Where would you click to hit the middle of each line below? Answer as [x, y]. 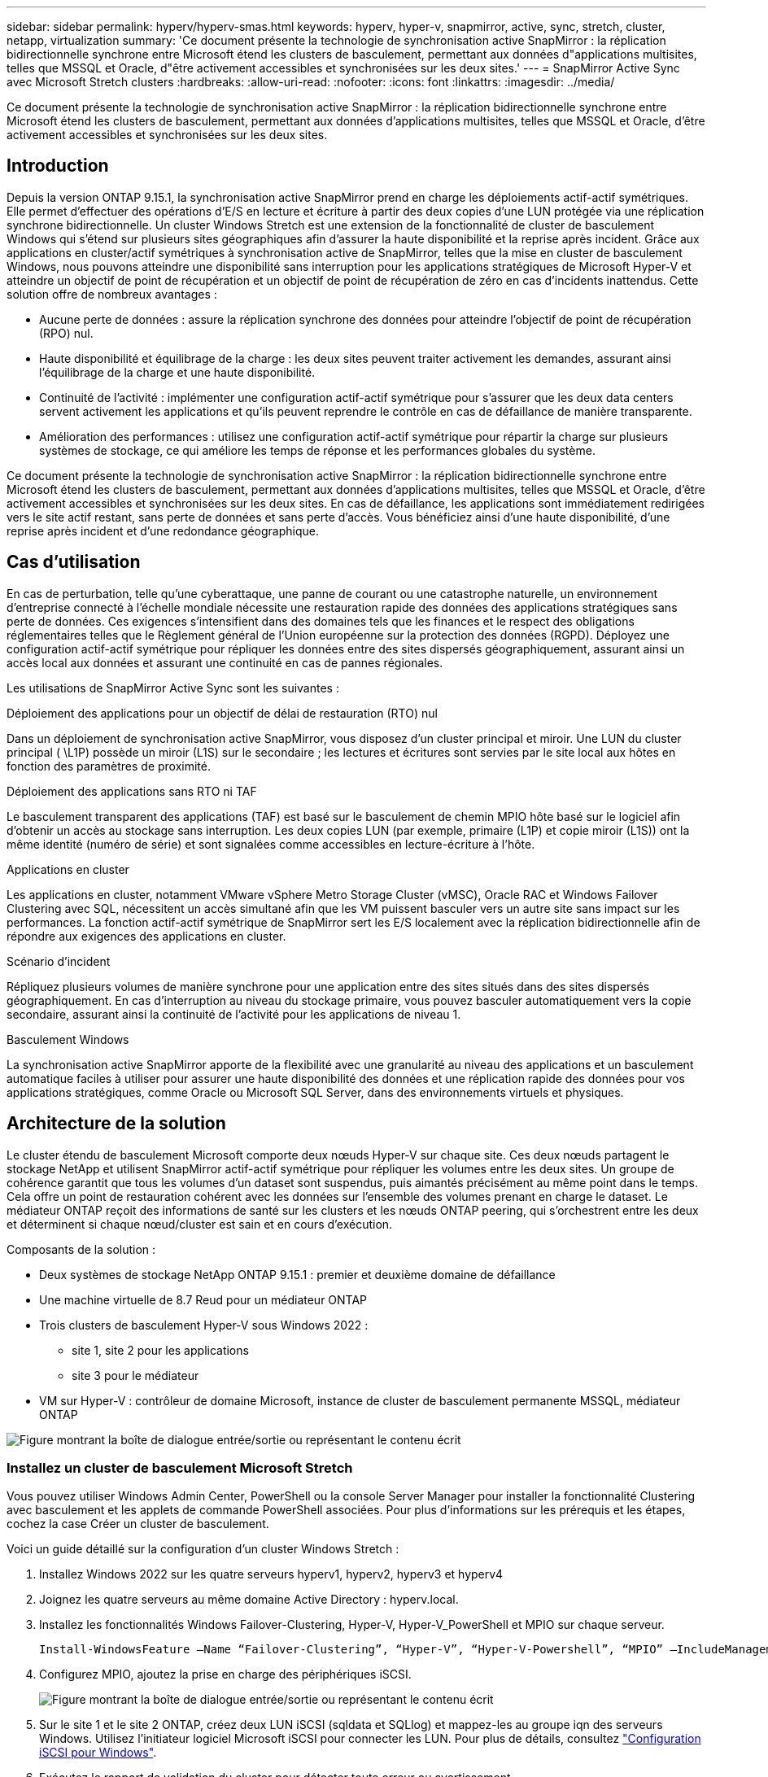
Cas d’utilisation [74, 562]
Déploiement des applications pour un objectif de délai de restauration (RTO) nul [222, 713]
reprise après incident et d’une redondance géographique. [163, 530]
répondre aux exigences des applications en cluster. [146, 936]
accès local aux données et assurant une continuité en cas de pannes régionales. [225, 662]
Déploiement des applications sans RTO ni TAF [132, 791]
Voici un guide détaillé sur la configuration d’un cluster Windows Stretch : [203, 1549]
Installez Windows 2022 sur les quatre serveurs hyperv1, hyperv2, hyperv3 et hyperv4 [271, 1574]
